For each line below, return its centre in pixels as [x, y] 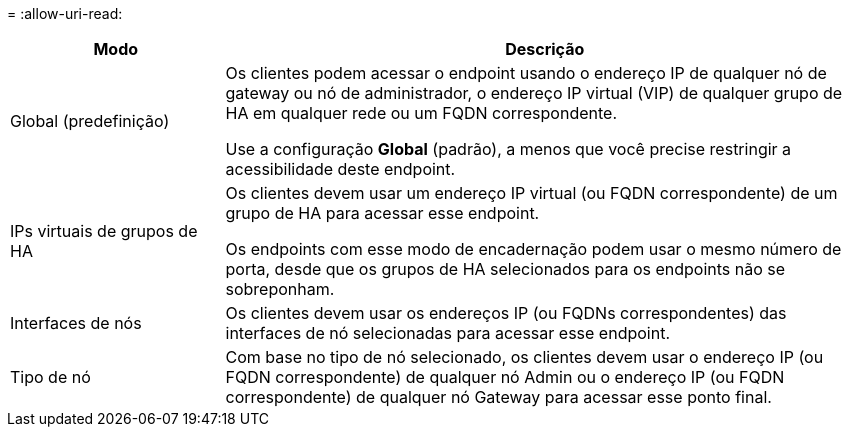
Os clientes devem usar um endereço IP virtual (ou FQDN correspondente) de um [531, 193]
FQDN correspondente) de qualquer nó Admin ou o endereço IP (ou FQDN [505, 377]
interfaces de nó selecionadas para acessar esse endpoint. [447, 333]
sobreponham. [280, 289]
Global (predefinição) [90, 121]
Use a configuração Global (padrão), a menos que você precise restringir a [508, 149]
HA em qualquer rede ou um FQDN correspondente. [421, 113]
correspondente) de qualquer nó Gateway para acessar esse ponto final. [498, 397]
